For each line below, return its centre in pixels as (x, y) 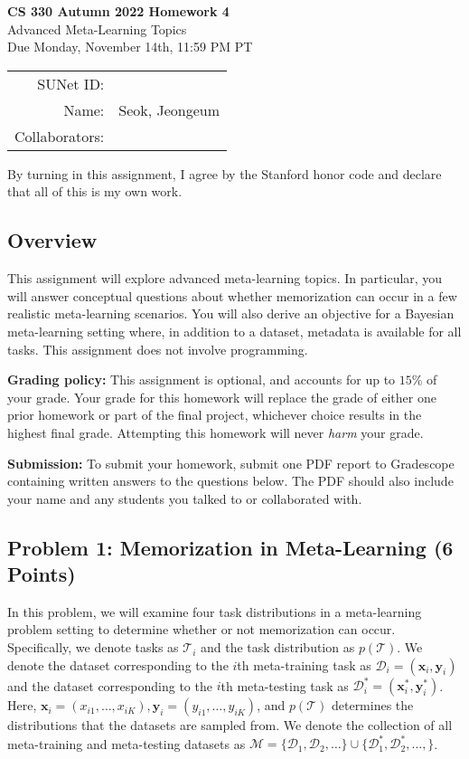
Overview (52, 240)
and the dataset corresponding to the (110, 685)
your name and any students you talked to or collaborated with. (185, 498)
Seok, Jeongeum (169, 109)
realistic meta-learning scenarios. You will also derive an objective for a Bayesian (231, 313)
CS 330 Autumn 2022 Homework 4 (118, 11)
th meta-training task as (304, 664)
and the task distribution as (277, 647)
